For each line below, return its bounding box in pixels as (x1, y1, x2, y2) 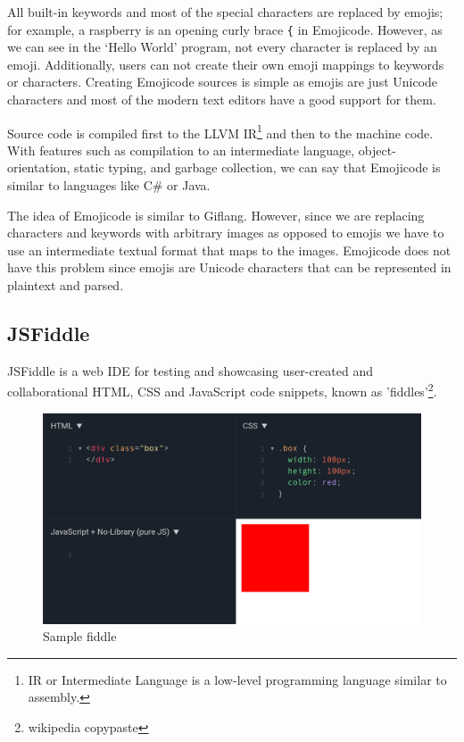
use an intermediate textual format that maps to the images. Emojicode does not (7, 240, 452, 259)
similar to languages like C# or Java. (7, 176, 211, 195)
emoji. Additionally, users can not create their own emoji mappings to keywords (7, 54, 444, 73)
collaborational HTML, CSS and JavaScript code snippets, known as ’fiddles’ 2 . (7, 379, 437, 401)
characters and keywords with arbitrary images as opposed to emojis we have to (7, 223, 444, 242)
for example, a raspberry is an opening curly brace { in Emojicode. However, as (7, 20, 443, 38)
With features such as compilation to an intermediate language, (7, 140, 355, 159)
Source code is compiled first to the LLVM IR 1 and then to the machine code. (7, 121, 434, 142)
